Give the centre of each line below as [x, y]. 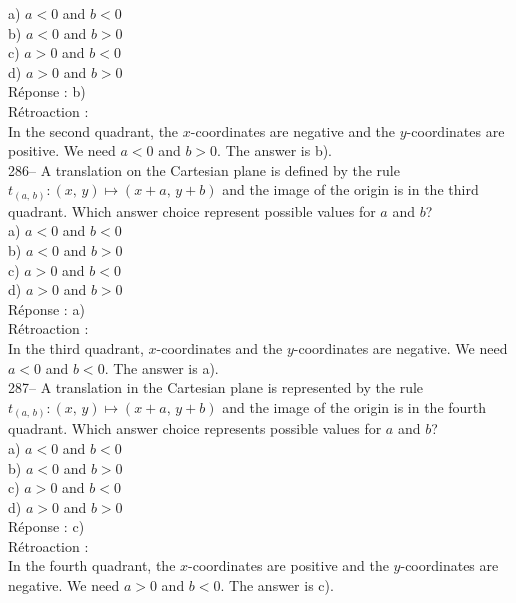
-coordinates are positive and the [288, 565]
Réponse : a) [46, 308]
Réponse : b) [47, 91]
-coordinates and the [219, 348]
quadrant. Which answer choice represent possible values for [192, 210]
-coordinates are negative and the [293, 130]
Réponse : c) [46, 526]
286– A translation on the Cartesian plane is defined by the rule [204, 169]
